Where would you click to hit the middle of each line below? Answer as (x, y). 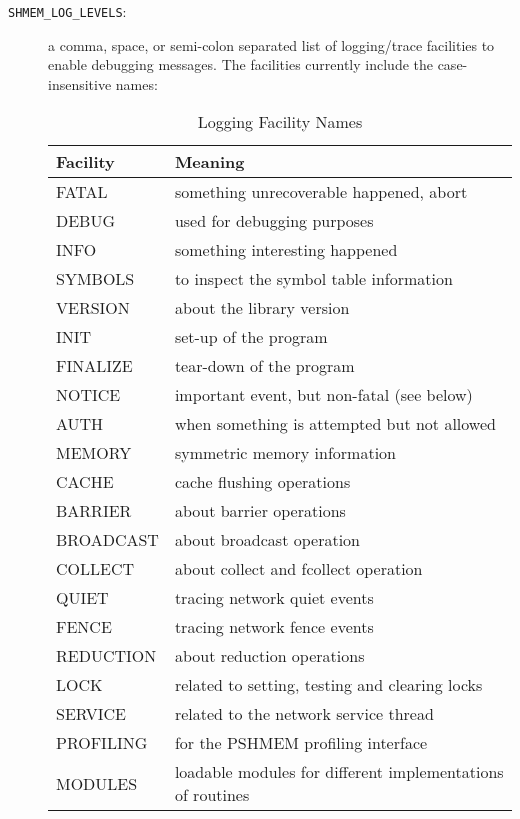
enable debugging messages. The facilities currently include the (240, 64)
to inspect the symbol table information (313, 279)
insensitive (80, 83)
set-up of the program (251, 337)
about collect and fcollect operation (298, 569)
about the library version (262, 308)
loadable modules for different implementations (339, 772)
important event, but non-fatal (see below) (323, 395)
